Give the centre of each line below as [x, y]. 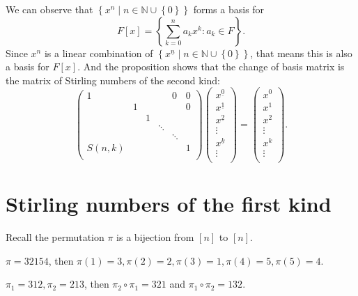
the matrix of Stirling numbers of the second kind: [113, 80]
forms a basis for [229, 9]
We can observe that [49, 9]
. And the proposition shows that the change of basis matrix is [211, 67]
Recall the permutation [55, 237]
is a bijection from [155, 237]
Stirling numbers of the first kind [169, 204]
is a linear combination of [99, 53]
